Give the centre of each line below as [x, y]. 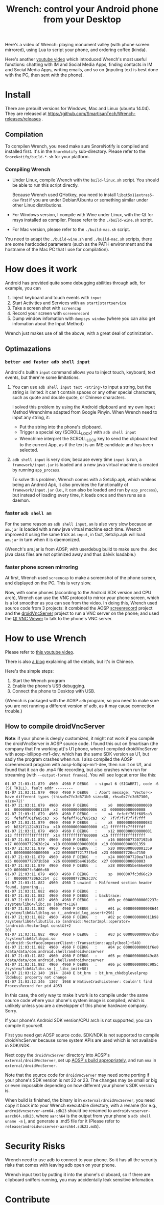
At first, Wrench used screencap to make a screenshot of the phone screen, [81, 578]
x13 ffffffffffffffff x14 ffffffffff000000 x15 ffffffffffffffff [75, 835]
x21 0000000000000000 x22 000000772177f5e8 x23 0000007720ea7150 [75, 853]
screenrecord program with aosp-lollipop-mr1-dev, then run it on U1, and [78, 764]
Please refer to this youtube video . [40, 652]
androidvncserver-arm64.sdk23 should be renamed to [59, 1110]
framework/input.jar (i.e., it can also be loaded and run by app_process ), [85, 490]
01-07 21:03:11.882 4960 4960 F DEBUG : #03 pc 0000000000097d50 [82, 934]
